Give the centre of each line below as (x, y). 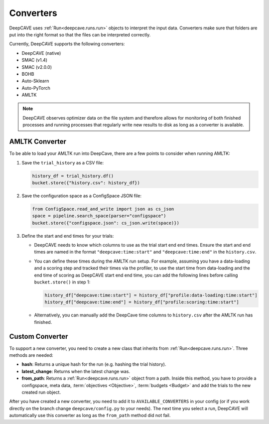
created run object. (41, 392)
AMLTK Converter (38, 142)
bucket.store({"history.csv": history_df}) (86, 183)
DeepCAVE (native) (41, 53)
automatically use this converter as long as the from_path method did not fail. (90, 416)
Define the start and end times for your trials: (68, 236)
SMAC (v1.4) (34, 60)
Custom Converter (39, 336)
